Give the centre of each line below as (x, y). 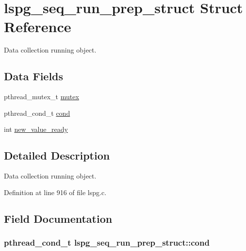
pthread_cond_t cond (37, 113)
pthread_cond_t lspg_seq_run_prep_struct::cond (107, 242)
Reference (38, 27)
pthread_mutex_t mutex (41, 97)
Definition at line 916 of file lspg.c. (55, 192)
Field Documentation (58, 218)
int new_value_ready (36, 129)
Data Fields (34, 76)
